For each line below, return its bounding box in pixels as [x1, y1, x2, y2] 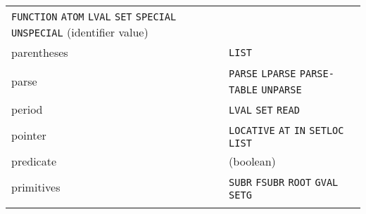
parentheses [11, 44, 68, 60]
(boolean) [229, 153, 276, 169]
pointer [11, 127, 46, 143]
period [11, 101, 43, 117]
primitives [11, 179, 61, 195]
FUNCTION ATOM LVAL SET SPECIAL [11, 11, 177, 22]
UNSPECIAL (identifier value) [11, 24, 149, 40]
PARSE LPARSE [229, 68, 296, 79]
